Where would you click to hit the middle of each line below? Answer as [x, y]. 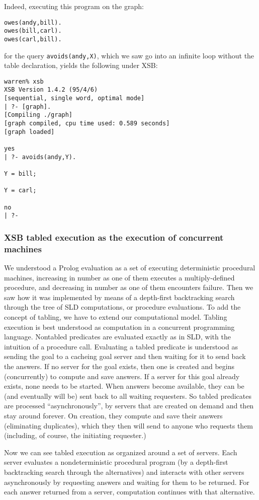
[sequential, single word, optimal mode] [74, 98]
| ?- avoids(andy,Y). [40, 157]
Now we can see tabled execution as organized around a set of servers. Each [121, 452]
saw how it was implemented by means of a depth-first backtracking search [119, 297]
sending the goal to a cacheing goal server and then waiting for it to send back [125, 356]
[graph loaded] [29, 132]
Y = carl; [20, 191]
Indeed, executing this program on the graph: [74, 6]
